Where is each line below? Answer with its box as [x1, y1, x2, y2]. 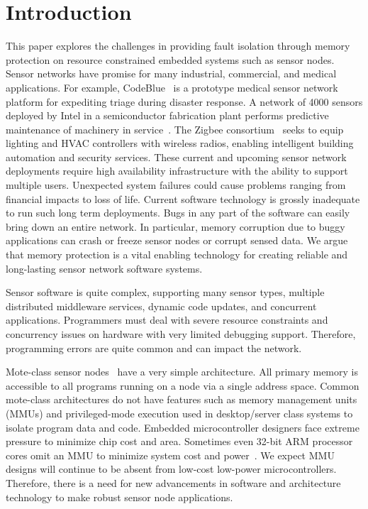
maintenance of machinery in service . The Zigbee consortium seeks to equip [6, 121, 344, 136]
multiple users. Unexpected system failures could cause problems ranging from [6, 177, 346, 192]
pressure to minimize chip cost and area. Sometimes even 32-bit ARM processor [6, 434, 353, 449]
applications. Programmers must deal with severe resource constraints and [6, 312, 328, 327]
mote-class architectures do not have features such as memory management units [6, 392, 357, 407]
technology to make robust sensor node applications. [6, 489, 233, 504]
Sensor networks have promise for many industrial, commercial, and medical [6, 66, 337, 81]
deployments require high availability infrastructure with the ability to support [6, 163, 348, 178]
